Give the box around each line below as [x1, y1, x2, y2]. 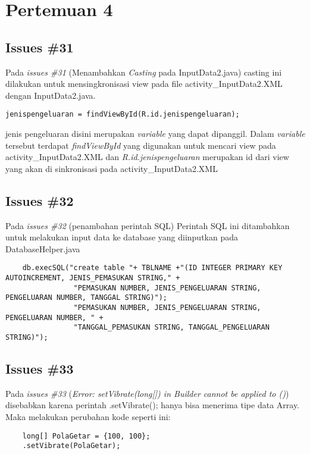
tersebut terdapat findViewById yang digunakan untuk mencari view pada [5, 139, 276, 151]
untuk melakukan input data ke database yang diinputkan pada [5, 231, 238, 243]
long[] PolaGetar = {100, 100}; [22, 431, 151, 440]
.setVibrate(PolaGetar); [22, 442, 121, 450]
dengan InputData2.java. [5, 89, 96, 101]
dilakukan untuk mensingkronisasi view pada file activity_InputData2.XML [5, 77, 283, 90]
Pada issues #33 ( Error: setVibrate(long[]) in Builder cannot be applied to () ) [5, 387, 289, 399]
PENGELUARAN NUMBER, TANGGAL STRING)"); [5, 293, 168, 302]
